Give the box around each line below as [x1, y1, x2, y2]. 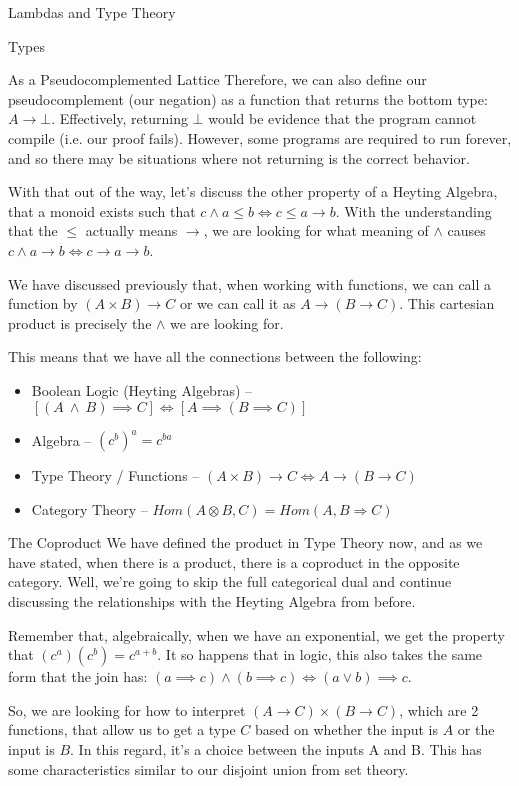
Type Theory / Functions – [31, 465, 200, 485]
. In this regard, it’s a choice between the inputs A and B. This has [70, 738, 482, 759]
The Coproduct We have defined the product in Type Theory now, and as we [8, 532, 483, 553]
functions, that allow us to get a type [8, 719, 236, 740]
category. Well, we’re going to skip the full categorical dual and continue [8, 571, 452, 592]
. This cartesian [399, 293, 495, 314]
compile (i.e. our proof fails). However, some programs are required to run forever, [8, 127, 512, 148]
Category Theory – [31, 498, 148, 519]
